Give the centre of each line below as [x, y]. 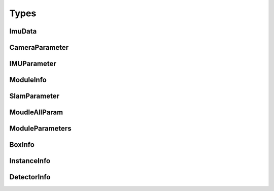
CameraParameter [39, 47]
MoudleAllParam [36, 113]
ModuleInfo [28, 80]
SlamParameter [35, 96]
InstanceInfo [30, 161]
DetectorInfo [30, 177]
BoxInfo [22, 145]
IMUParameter [33, 64]
